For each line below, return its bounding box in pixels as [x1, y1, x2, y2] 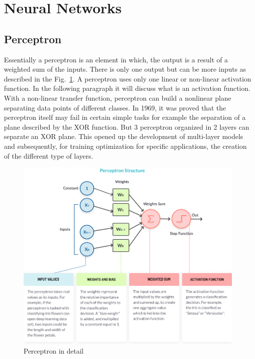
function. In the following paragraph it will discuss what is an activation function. [4, 83, 251, 93]
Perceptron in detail [24, 346, 84, 356]
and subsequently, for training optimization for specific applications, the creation [4, 140, 247, 151]
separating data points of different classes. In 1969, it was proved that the [4, 102, 226, 112]
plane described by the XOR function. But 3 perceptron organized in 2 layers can [4, 121, 249, 132]
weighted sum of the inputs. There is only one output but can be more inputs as [4, 64, 246, 74]
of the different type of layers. [4, 150, 93, 161]
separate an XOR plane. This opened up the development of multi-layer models [4, 131, 243, 141]
